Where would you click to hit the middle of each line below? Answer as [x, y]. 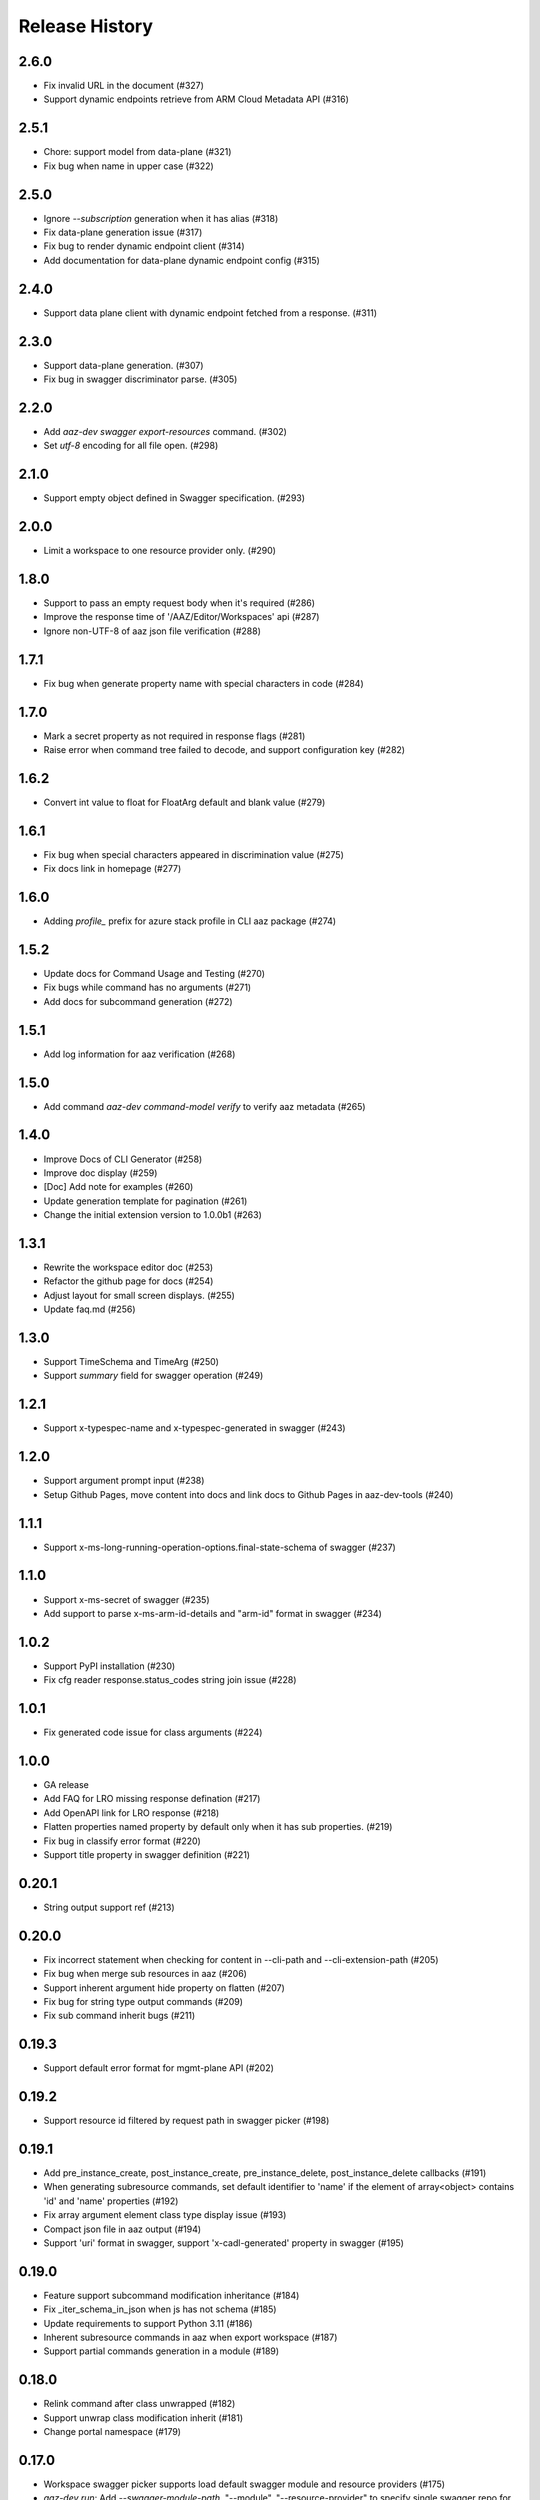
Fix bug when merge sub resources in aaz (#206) [145, 1974]
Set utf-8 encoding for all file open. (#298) [131, 446]
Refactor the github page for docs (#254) [128, 1281]
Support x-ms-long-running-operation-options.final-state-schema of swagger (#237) [220, 1547]
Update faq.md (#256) [89, 1309]
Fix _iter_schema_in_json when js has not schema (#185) [160, 2309]
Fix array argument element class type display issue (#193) [165, 2215]
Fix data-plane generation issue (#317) [123, 232]
